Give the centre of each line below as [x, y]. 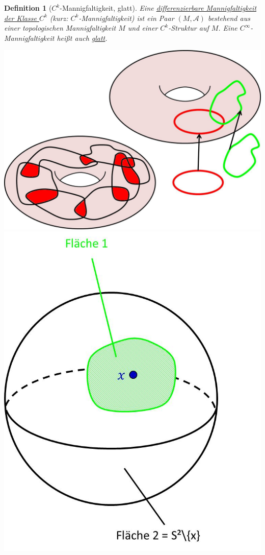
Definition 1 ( [28, 8]
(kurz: [59, 18]
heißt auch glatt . [82, 38]
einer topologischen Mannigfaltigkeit [60, 28]
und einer [143, 28]
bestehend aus [229, 18]
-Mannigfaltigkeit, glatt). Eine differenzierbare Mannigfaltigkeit [158, 8]
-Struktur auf [189, 28]
